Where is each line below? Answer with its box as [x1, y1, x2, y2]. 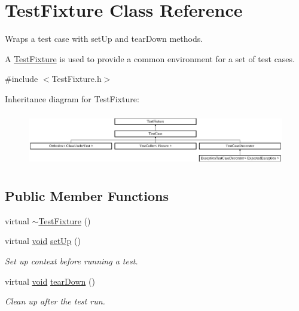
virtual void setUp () [5, 234, 81, 247]
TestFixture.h [51, 72, 102, 85]
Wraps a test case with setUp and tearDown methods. [5, 32, 203, 45]
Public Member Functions [5, 187, 169, 205]
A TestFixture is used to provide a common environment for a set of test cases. [5, 52, 295, 65]
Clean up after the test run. [5, 295, 105, 307]
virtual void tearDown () [5, 275, 95, 287]
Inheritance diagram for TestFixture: [5, 92, 139, 105]
